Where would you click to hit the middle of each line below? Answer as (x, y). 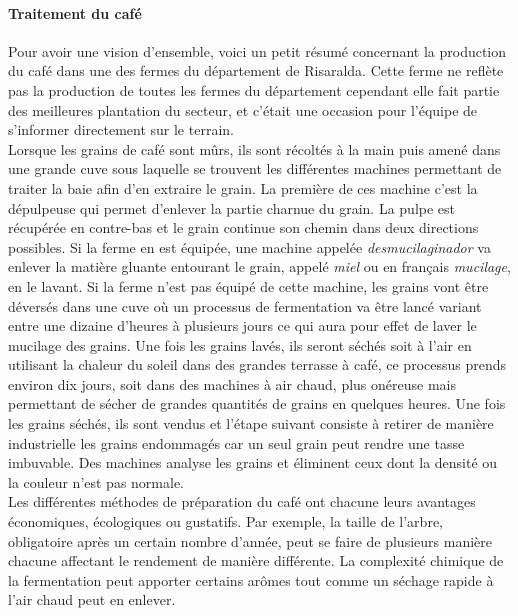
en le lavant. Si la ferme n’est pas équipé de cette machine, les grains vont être (248, 285)
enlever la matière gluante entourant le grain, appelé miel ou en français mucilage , (259, 266)
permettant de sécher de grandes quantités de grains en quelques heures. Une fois (257, 403)
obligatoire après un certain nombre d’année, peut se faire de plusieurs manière (250, 540)
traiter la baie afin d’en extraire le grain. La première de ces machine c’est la (243, 187)
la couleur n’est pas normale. (96, 481)
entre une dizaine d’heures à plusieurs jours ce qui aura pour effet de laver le (242, 325)
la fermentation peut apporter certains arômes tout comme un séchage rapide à (251, 579)
